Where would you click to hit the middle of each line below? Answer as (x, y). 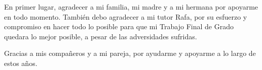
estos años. (21, 63)
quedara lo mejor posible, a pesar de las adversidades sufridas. (101, 36)
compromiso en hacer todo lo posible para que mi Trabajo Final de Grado (119, 26)
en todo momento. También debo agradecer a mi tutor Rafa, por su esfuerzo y (126, 16)
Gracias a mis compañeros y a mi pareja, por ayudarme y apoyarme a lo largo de (130, 53)
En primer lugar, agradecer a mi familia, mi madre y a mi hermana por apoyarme (131, 7)
